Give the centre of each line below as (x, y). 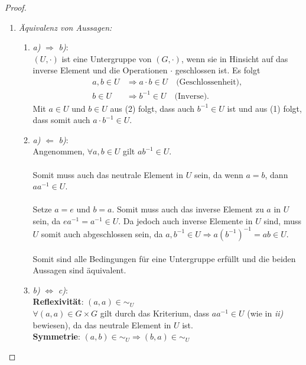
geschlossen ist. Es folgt (218, 70)
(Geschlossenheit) (208, 82)
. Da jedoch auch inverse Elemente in (185, 220)
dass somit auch (61, 120)
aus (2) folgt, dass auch (152, 108)
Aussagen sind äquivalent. (79, 270)
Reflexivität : (58, 301)
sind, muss (283, 220)
